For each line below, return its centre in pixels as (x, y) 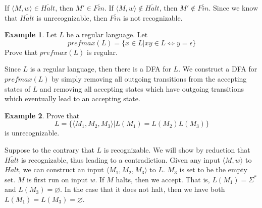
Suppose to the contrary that (49, 149)
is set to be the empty (213, 169)
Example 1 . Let (31, 34)
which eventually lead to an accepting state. (72, 98)
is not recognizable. (153, 17)
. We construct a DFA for (218, 69)
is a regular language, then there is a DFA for (100, 69)
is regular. (102, 52)
